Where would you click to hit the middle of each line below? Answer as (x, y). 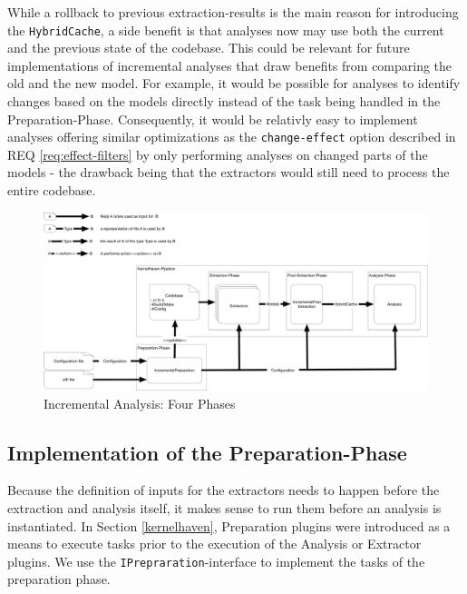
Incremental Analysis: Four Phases (140, 403)
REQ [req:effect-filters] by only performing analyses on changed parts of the (218, 154)
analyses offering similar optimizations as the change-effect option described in (232, 137)
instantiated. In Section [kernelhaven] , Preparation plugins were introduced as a (229, 525)
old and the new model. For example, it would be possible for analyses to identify (234, 83)
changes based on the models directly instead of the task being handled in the (224, 101)
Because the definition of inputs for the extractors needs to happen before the (224, 490)
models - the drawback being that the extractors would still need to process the (229, 172)
